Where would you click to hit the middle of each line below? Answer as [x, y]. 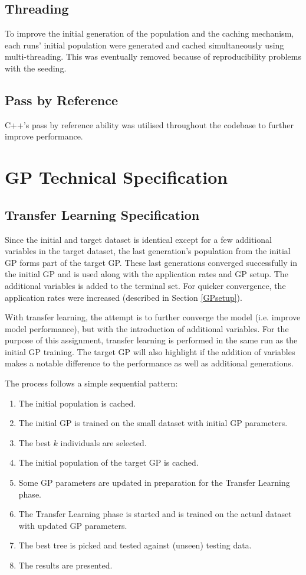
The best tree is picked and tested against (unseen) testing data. [135, 545]
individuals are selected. [103, 442]
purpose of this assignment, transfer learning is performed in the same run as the [151, 340]
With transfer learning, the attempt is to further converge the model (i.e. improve [153, 317]
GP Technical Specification [116, 177]
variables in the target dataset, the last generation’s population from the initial [148, 251]
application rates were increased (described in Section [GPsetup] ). [124, 297]
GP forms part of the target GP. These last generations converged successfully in [151, 262]
